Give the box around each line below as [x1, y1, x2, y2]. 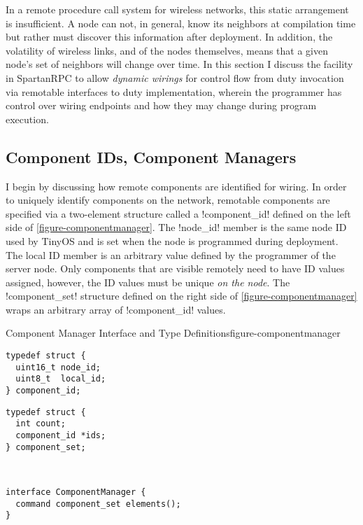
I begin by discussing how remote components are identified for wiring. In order [6, 178, 347, 193]
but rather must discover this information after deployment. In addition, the [6, 29, 333, 44]
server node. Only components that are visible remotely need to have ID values [6, 261, 345, 276]
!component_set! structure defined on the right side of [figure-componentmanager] [6, 288, 357, 303]
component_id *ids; [15, 430, 106, 441]
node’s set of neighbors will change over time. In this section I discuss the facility [6, 57, 353, 71]
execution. [6, 111, 49, 126]
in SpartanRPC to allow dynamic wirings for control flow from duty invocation [6, 70, 344, 85]
